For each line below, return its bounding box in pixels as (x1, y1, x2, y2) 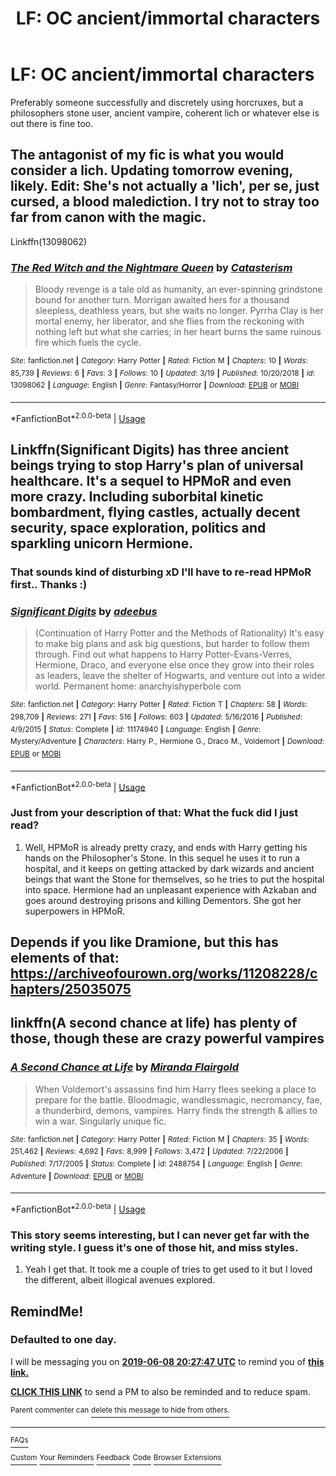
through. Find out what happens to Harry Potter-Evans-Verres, (34, 648, 293, 661)
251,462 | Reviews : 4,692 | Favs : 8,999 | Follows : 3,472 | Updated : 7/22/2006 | (10, 1147, 289, 1157)
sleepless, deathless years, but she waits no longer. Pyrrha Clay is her (34, 305, 324, 317)
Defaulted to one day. (10, 1333, 117, 1347)
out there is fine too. (10, 117, 94, 129)
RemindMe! (10, 1303, 84, 1320)
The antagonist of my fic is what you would (10, 147, 285, 164)
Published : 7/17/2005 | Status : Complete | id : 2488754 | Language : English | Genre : (10, 1158, 303, 1169)
